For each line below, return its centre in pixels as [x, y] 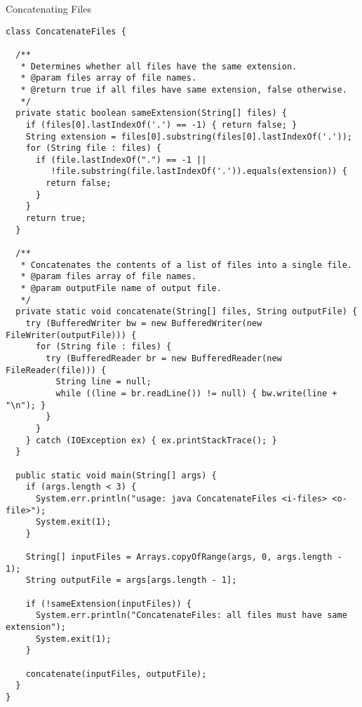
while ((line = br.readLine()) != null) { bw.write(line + [196, 393]
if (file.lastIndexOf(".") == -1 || [121, 160]
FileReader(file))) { [56, 370]
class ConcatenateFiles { [66, 31]
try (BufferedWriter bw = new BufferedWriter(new [144, 323]
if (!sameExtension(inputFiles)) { [108, 604]
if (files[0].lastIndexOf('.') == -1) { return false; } [161, 124]
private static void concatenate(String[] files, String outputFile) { [187, 312]
